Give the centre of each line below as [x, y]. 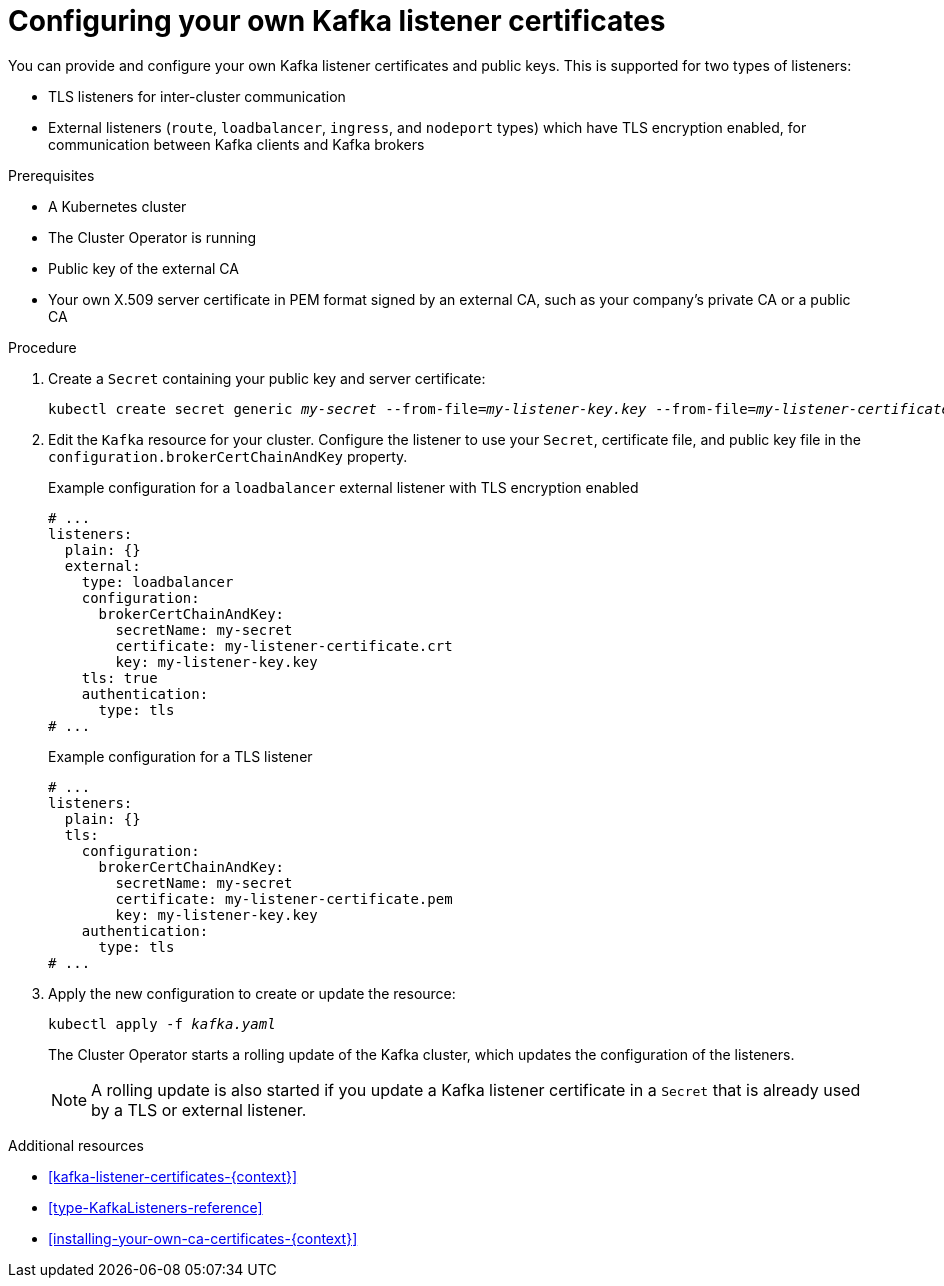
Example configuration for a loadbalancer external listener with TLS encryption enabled [343, 487]
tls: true [119, 677]
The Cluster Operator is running [152, 237]
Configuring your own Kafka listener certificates [337, 21]
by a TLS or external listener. [199, 1109]
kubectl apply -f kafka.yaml [162, 1023]
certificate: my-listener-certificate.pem [284, 898]
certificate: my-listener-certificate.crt [284, 645]
